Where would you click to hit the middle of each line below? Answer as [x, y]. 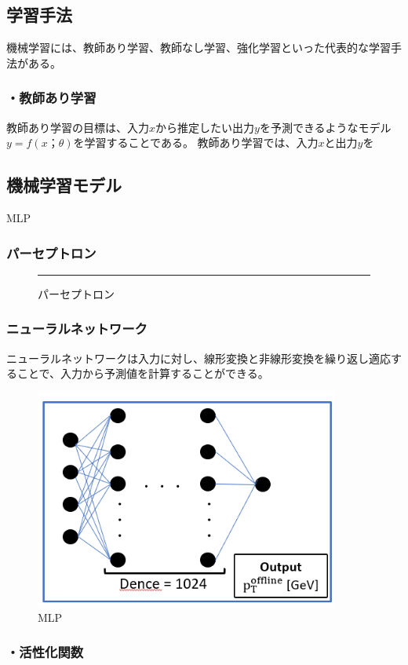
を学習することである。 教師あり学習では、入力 [196, 142]
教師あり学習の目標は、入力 [78, 127]
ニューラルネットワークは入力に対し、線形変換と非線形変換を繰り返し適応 [199, 358]
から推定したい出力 [205, 127]
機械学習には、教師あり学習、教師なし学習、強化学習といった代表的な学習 [199, 47]
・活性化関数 [45, 652]
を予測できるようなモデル [325, 127]
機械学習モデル [64, 185]
